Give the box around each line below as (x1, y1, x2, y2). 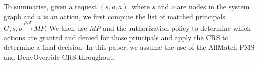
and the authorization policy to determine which (103, 22, 251, 32)
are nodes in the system (177, 1, 250, 11)
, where (128, 1, 150, 11)
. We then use (45, 22, 87, 32)
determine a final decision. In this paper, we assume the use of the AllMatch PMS (4, 42, 255, 52)
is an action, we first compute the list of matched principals (43, 11, 225, 21)
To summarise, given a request (4, 1, 97, 11)
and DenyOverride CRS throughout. (4, 51, 115, 62)
